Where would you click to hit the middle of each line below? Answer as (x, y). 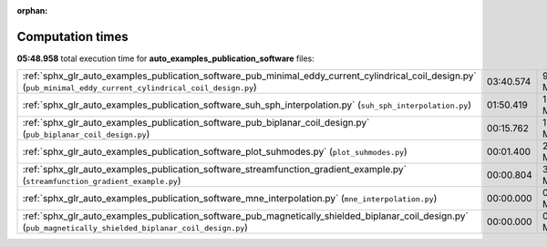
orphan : (32, 10)
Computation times (72, 36)
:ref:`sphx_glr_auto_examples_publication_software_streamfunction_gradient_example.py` (215, 170)
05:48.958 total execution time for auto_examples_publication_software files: (165, 58)
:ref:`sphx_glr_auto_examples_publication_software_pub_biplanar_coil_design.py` (196, 123)
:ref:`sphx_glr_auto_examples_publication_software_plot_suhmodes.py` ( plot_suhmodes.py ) (215, 152)
